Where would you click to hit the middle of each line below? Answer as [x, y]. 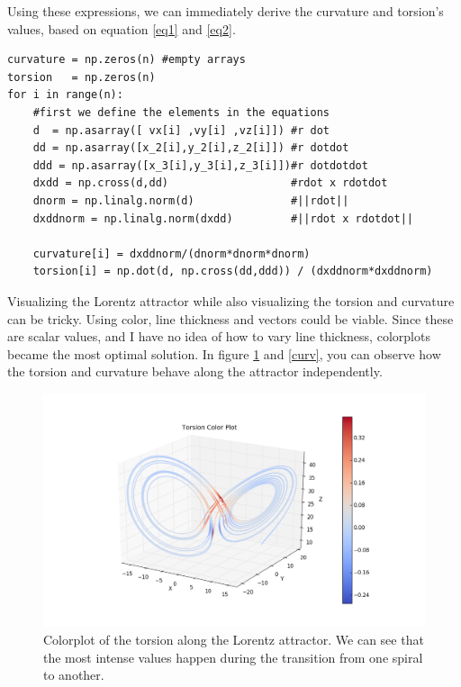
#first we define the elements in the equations [181, 112]
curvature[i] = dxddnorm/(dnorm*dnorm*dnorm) [172, 253]
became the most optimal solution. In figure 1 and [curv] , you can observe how [224, 353]
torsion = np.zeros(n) [81, 77]
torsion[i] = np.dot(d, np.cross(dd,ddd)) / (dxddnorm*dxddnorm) [233, 271]
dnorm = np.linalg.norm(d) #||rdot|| [191, 200]
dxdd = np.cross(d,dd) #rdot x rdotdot [210, 183]
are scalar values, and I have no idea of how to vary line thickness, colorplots [219, 336]
